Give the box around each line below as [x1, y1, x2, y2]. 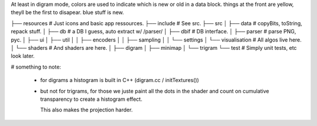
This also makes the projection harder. [40, 106, 133, 114]
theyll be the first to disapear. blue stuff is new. [11, 9, 124, 16]
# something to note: [11, 63, 62, 70]
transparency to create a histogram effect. [40, 96, 143, 103]
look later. [11, 53, 35, 60]
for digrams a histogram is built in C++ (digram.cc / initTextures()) [40, 77, 200, 84]
